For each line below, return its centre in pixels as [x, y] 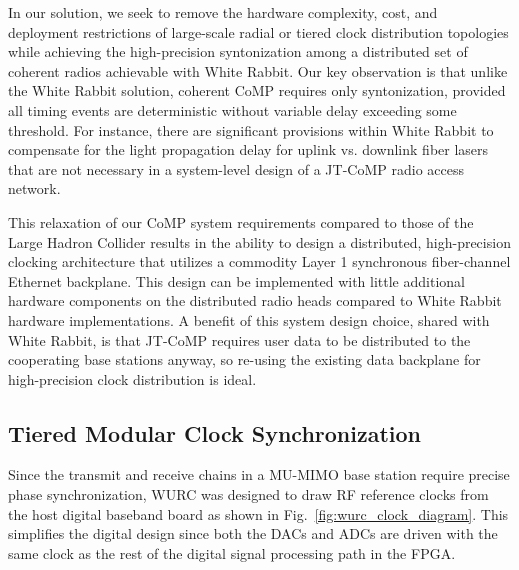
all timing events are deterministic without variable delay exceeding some [232, 109]
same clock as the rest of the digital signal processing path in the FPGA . [232, 552]
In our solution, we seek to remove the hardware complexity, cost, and [223, 12]
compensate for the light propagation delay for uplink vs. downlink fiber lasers [248, 149]
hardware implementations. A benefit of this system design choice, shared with [249, 319]
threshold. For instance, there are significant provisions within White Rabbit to [251, 129]
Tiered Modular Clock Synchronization [215, 432]
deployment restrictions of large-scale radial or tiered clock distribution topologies [258, 31]
